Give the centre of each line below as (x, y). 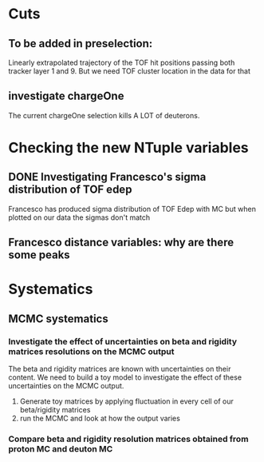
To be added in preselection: (81, 44)
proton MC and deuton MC (61, 449)
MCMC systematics (59, 319)
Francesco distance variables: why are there (121, 243)
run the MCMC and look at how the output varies (100, 418)
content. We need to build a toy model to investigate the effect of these (125, 377)
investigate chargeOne (66, 96)
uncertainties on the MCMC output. (66, 386)
